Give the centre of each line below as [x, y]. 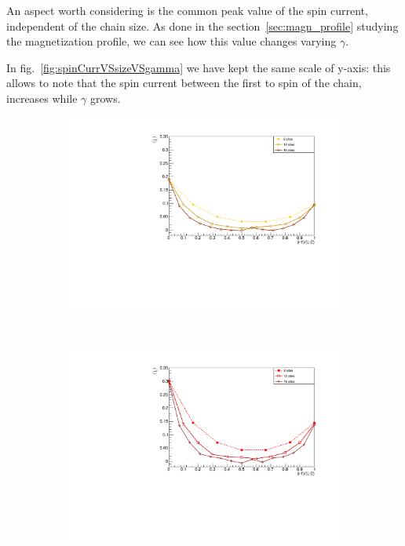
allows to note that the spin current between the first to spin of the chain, [184, 83]
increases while [42, 98]
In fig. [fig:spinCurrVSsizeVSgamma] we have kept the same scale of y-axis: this [199, 67]
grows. [105, 98]
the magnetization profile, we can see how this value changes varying [171, 41]
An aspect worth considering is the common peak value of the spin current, [187, 10]
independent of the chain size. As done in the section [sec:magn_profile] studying [202, 25]
